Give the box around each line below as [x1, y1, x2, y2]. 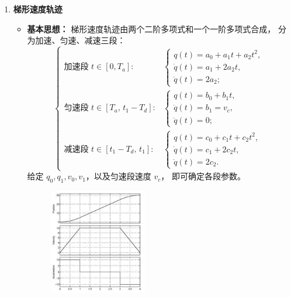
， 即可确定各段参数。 [161, 170, 245, 182]
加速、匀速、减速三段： [35, 34, 126, 46]
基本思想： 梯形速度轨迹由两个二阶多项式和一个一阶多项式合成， [27, 22, 276, 35]
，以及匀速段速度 [85, 170, 151, 182]
